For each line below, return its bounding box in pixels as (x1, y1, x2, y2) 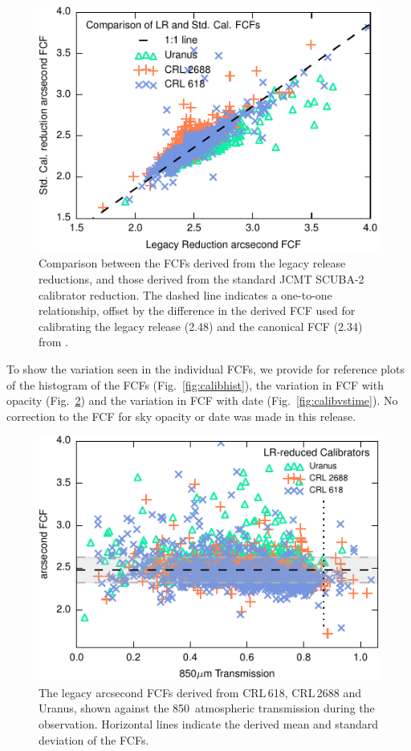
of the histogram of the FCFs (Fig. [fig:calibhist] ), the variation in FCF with (6, 376, 384, 393)
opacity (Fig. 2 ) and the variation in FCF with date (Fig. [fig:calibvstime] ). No (6, 392, 398, 409)
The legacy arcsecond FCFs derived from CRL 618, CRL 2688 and (39, 684, 361, 700)
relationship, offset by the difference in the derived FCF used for (39, 302, 356, 319)
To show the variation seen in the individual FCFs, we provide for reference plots (6, 361, 405, 378)
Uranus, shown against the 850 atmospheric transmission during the (39, 700, 375, 716)
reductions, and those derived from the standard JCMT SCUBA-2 (39, 271, 364, 288)
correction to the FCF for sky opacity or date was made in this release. (6, 407, 356, 424)
